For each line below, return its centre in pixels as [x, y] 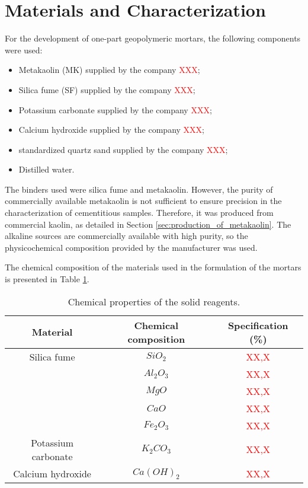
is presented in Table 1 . [47, 279]
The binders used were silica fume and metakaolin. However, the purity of [139, 189]
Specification [258, 325]
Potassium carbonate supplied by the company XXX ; [115, 109]
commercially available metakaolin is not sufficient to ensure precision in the [143, 201]
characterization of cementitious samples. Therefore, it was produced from [139, 213]
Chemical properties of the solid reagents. [154, 301]
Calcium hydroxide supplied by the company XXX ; [112, 130]
